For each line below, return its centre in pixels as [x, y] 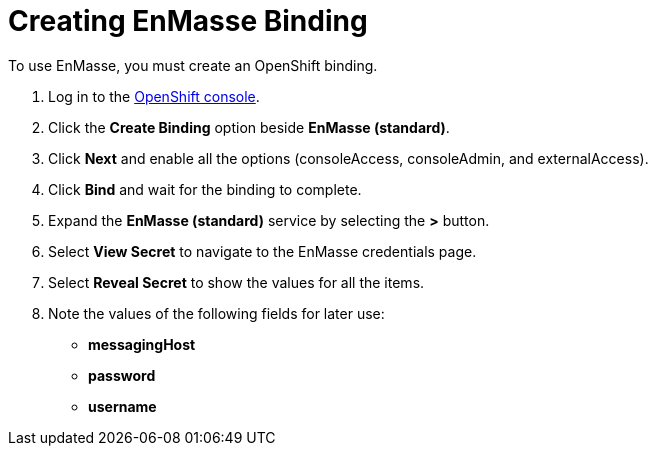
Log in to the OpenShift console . [154, 96]
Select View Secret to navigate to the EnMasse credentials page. [262, 251]
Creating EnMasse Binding [188, 21]
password [122, 375]
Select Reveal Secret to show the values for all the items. [236, 282]
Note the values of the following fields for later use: [216, 313]
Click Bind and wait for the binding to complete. [205, 189]
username [122, 406]
